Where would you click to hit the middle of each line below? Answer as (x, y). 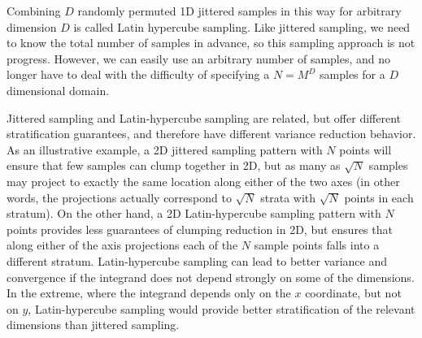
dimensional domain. (58, 90)
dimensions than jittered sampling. (93, 325)
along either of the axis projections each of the (122, 245)
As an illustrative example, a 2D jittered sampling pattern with (165, 149)
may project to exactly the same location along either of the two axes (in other (203, 181)
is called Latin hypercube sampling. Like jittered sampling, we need (242, 26)
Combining (34, 11)
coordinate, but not (353, 293)
